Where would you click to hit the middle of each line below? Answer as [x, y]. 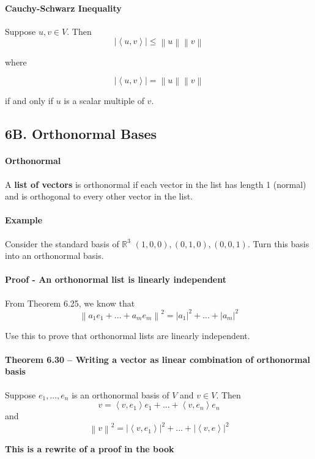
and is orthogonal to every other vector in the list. [99, 196]
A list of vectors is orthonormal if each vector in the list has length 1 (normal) [156, 184]
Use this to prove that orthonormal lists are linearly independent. [128, 335]
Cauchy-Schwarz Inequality [63, 8]
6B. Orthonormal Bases [81, 134]
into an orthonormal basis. [54, 256]
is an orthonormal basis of [120, 394]
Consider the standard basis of [62, 243]
